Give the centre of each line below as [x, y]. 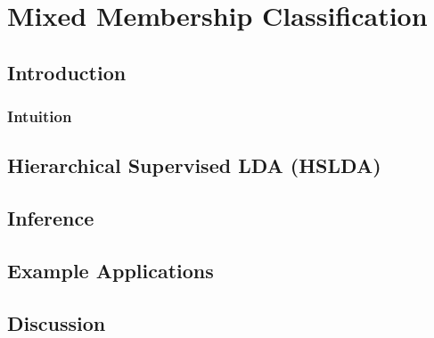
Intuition [40, 116]
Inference [51, 218]
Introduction [67, 72]
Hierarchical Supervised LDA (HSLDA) [194, 165]
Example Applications [111, 270]
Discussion [57, 322]
